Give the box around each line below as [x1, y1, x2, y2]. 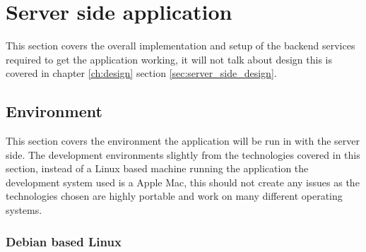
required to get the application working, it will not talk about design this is [6, 52, 332, 66]
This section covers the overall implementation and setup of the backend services [6, 38, 355, 53]
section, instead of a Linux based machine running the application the [6, 161, 309, 176]
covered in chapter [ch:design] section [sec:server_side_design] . [6, 66, 277, 80]
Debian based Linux [6, 232, 122, 250]
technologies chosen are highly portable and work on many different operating [6, 188, 343, 203]
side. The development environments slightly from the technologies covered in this [6, 147, 360, 162]
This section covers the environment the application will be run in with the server [6, 133, 360, 148]
